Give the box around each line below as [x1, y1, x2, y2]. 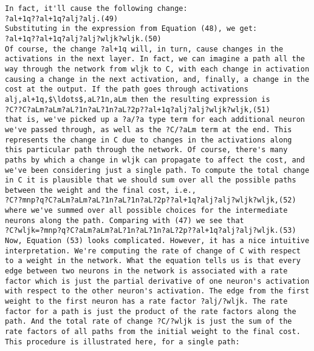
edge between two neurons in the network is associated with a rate [5, 267, 288, 276]
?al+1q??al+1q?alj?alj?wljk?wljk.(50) [5, 34, 162, 43]
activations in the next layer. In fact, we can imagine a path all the [5, 55, 305, 64]
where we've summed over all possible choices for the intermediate [5, 206, 288, 215]
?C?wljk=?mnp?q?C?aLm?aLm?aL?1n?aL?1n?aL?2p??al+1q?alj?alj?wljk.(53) [5, 226, 296, 235]
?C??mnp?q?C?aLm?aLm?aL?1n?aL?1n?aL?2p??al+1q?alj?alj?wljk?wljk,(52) [5, 196, 296, 205]
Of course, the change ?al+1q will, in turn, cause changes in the [5, 44, 284, 53]
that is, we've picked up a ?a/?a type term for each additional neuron [5, 115, 305, 124]
